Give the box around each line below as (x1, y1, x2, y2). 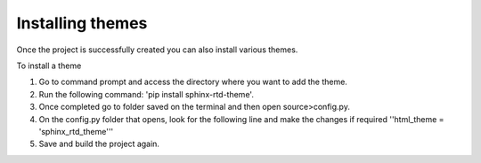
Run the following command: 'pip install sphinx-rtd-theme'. (38, 89, 254, 99)
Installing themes (16, 13, 148, 33)
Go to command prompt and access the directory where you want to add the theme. (38, 76, 347, 88)
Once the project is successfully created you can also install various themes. (16, 44, 298, 55)
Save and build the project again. (38, 138, 160, 150)
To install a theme (16, 60, 82, 71)
